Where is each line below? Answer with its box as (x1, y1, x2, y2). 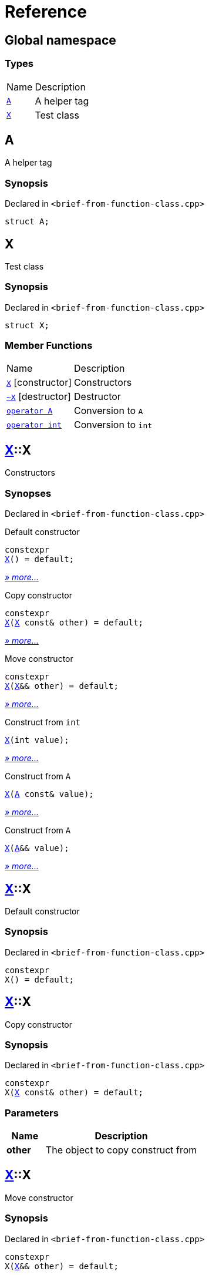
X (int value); (5, 735, 69, 745)
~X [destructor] (6, 391, 71, 403)
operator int (6, 420, 62, 429)
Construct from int (5, 717, 81, 728)
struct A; (5, 217, 49, 227)
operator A (6, 406, 53, 415)
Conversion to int (74, 419, 153, 431)
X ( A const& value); (5, 789, 94, 799)
